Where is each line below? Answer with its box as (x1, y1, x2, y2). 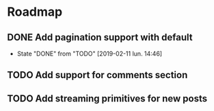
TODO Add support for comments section (7, 69, 188, 81)
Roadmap (7, 4, 63, 20)
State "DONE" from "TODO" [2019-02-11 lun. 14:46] (16, 49, 163, 58)
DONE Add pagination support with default (7, 32, 193, 43)
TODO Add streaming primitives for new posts (7, 92, 207, 104)
